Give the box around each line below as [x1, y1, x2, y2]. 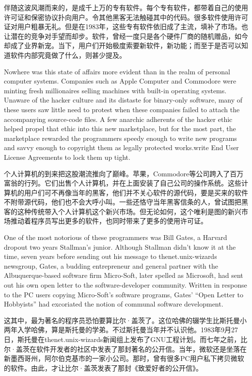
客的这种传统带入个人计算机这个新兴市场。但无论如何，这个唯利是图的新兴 [4, 206, 241, 216]
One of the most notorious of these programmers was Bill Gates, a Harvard [4, 232, 227, 242]
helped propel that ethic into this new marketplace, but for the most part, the [4, 123, 236, 134]
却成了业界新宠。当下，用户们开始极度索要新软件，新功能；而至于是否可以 [4, 40, 241, 51]
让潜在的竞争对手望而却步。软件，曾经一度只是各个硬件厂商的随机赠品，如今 [4, 31, 248, 41]
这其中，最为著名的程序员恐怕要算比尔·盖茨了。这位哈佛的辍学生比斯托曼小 [4, 315, 247, 325]
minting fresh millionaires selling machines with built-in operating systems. [4, 85, 227, 95]
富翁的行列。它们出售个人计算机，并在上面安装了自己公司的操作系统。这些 [4, 178, 241, 188]
